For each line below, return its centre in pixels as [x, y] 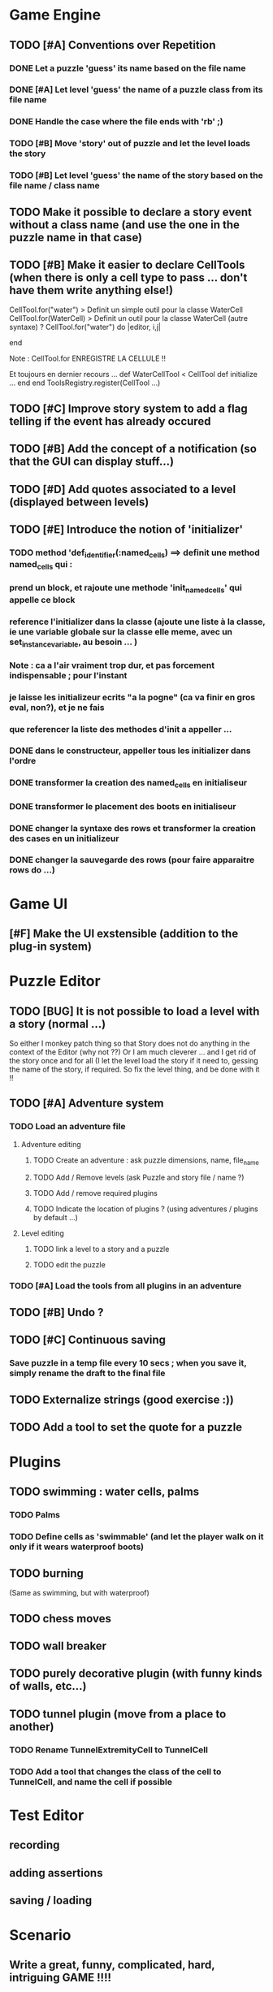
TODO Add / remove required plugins [95, 1193]
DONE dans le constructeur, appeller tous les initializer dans [130, 751]
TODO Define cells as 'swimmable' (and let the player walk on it [136, 1537]
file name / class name [54, 186]
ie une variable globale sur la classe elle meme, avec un [121, 631]
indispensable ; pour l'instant [68, 675]
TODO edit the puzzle [69, 1265]
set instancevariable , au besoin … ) [73, 643]
